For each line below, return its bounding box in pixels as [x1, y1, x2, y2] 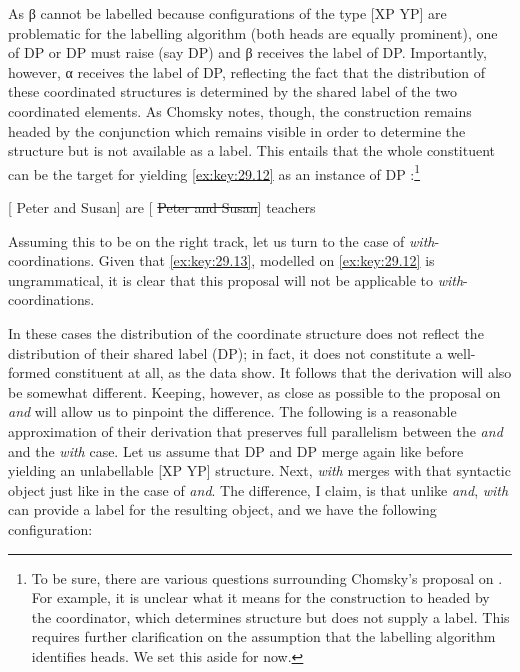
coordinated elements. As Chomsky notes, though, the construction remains [8, 100, 472, 121]
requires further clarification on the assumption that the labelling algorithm [31, 626, 496, 647]
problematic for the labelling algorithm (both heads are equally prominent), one [8, 22, 498, 43]
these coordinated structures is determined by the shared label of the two [8, 81, 457, 102]
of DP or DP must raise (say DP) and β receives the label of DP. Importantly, [8, 42, 487, 63]
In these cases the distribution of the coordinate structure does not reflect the [8, 322, 484, 343]
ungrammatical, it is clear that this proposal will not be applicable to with [8, 269, 464, 290]
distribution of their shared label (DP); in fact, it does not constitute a [8, 342, 443, 363]
